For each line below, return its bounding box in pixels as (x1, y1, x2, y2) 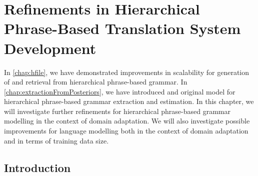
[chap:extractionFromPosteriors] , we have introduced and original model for (4, 86, 235, 96)
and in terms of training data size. (4, 135, 109, 145)
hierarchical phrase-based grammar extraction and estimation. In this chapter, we (4, 96, 254, 106)
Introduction (4, 159, 71, 175)
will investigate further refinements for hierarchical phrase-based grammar (4, 105, 230, 116)
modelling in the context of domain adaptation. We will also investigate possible (4, 115, 250, 126)
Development (4, 37, 96, 58)
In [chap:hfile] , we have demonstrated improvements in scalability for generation (4, 66, 249, 77)
